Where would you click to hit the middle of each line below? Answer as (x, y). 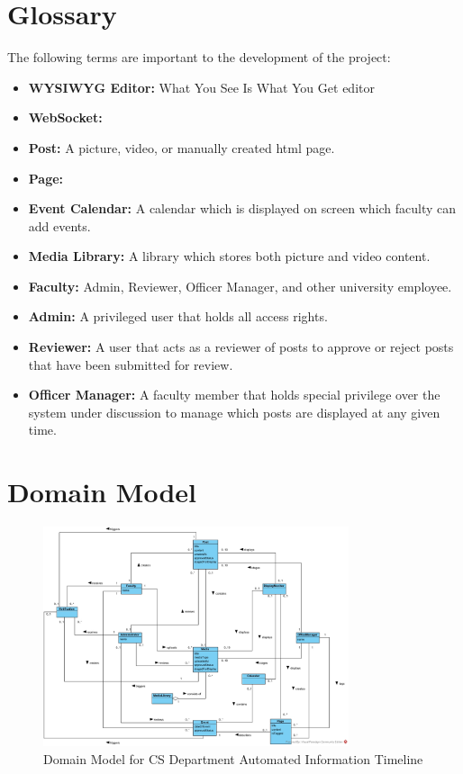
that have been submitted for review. (131, 364)
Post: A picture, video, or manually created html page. (182, 147)
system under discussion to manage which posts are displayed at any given (234, 412)
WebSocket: (65, 117)
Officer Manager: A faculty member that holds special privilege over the (234, 395)
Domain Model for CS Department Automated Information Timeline (233, 758)
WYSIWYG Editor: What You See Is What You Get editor (201, 87)
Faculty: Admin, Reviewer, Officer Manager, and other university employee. (240, 286)
